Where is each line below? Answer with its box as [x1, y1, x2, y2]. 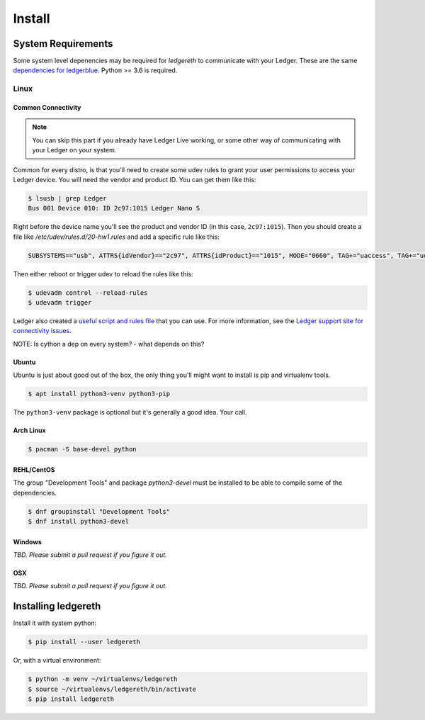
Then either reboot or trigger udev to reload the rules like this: [13, 269, 194, 278]
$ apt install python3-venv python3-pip [28, 390, 170, 398]
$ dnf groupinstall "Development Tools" [28, 507, 170, 515]
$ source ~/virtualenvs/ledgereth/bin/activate [28, 685, 196, 693]
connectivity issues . [13, 327, 72, 335]
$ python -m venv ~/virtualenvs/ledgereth [28, 675, 178, 683]
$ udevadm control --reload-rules [28, 288, 148, 297]
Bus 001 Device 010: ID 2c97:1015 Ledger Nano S [28, 204, 200, 213]
